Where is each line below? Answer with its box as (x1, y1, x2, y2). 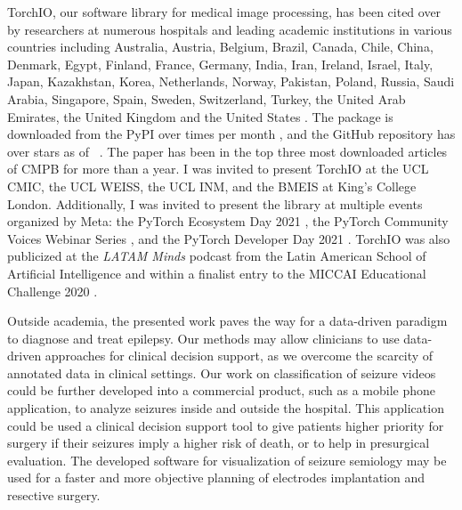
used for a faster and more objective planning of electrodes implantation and (7, 468, 426, 487)
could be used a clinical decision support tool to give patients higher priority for (7, 416, 444, 434)
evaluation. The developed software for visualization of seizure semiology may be (7, 450, 447, 469)
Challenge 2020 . (7, 281, 98, 300)
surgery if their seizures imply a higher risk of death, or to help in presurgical (7, 433, 430, 452)
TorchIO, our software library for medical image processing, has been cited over (7, 3, 442, 20)
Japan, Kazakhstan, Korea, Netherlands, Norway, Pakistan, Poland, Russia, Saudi (7, 72, 455, 91)
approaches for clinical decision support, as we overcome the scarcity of (45, 346, 434, 365)
